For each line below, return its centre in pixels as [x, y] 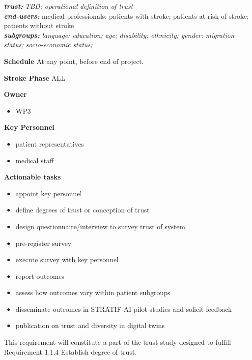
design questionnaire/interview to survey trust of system [100, 226]
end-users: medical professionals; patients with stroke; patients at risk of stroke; [126, 15]
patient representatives [50, 143]
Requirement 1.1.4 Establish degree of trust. [70, 351]
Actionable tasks [32, 177]
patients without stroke [39, 25]
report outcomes [40, 276]
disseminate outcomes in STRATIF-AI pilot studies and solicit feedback [124, 309]
